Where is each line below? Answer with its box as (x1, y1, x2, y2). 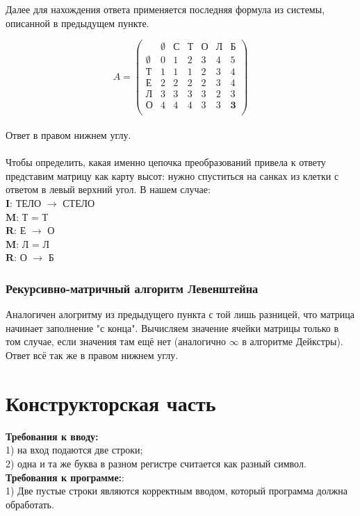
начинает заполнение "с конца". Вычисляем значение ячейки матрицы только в (6, 320, 339, 335)
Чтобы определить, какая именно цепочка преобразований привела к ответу (6, 155, 326, 169)
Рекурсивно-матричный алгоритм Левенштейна (6, 279, 259, 297)
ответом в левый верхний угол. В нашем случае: (6, 182, 211, 197)
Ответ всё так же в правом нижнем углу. (6, 348, 179, 362)
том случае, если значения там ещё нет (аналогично (6, 334, 226, 349)
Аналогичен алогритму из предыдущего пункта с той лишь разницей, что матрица (6, 307, 354, 322)
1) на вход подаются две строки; (6, 442, 143, 457)
